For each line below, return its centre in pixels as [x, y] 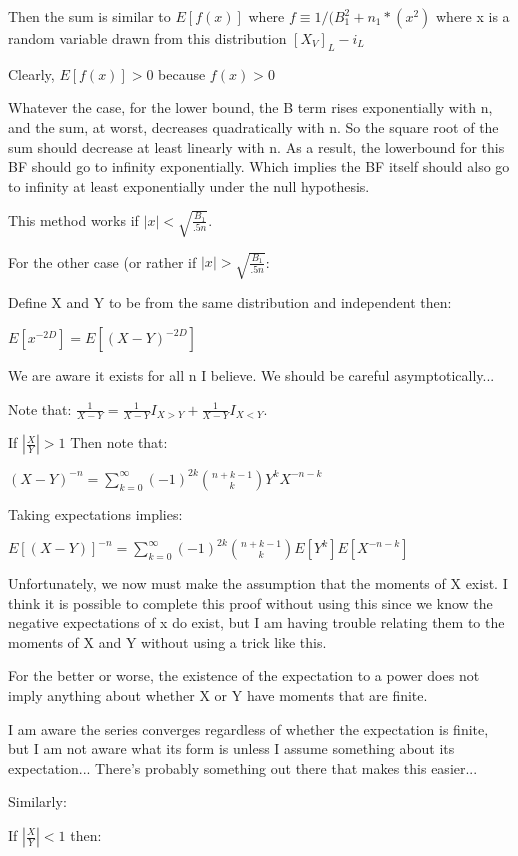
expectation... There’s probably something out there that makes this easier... [243, 767]
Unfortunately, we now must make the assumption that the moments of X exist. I [258, 583]
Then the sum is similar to [89, 16]
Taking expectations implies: [95, 513]
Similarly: [37, 801]
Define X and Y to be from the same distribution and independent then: [230, 302]
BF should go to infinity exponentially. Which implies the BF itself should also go [259, 166]
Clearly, [31, 73]
